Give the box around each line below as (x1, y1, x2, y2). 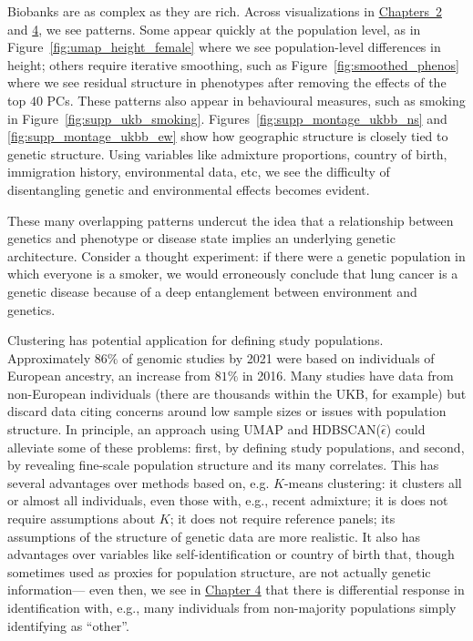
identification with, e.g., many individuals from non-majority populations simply (7, 598, 457, 616)
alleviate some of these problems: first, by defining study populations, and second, (7, 437, 465, 456)
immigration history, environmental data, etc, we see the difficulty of (7, 162, 390, 181)
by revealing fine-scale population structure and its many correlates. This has (7, 455, 439, 474)
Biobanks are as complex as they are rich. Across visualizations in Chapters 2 (7, 2, 442, 20)
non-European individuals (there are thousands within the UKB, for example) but (7, 383, 467, 402)
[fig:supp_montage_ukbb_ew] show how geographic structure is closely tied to (7, 127, 448, 146)
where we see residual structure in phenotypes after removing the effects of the (7, 73, 447, 92)
